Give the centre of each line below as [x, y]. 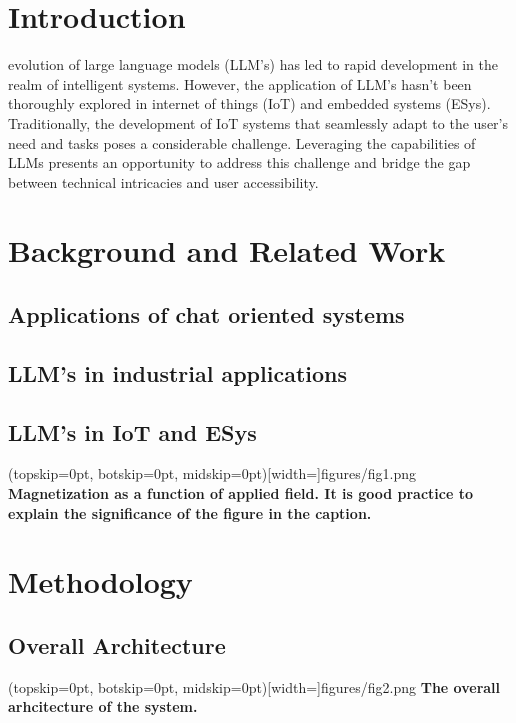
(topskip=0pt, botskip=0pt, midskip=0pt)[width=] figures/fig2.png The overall [254, 686]
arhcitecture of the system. [103, 706]
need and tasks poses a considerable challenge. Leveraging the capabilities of [242, 142]
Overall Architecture [117, 644]
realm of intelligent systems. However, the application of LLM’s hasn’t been [240, 83]
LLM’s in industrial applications [178, 372]
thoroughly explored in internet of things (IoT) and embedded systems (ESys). [249, 103]
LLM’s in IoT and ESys [132, 431]
